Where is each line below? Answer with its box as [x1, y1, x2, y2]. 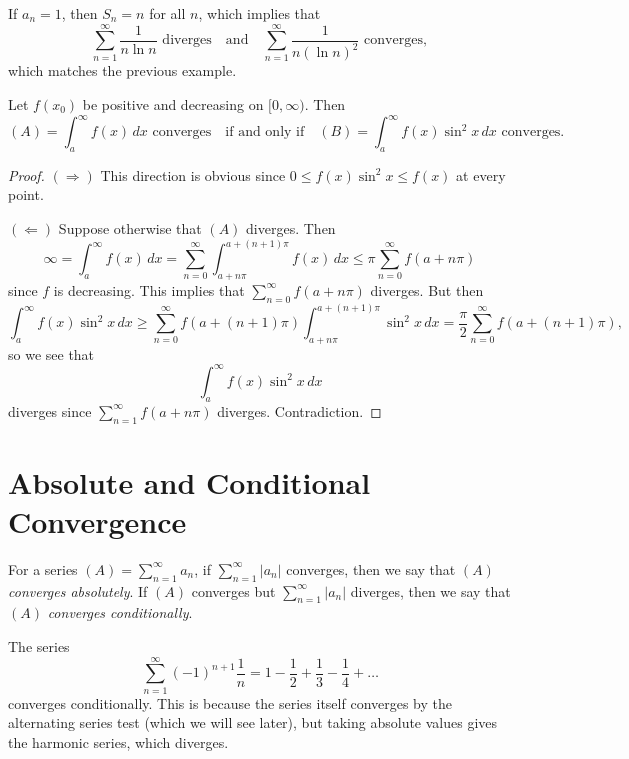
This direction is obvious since [100, 164, 286, 185]
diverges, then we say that [350, 580, 511, 601]
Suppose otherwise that [58, 218, 202, 238]
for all [149, 3, 186, 23]
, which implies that [198, 3, 321, 23]
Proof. [8, 164, 45, 185]
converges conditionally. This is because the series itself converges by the [8, 692, 453, 713]
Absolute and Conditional [8, 461, 371, 502]
